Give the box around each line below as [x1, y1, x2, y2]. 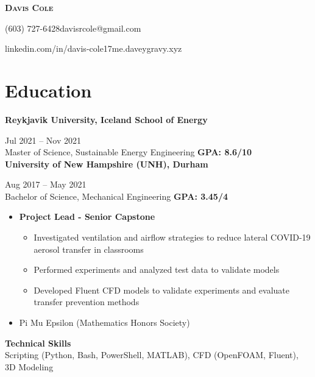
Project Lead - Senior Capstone [19, 210, 155, 223]
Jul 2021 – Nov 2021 [5, 133, 82, 146]
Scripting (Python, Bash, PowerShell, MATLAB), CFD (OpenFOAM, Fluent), [5, 348, 299, 361]
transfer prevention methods [34, 295, 140, 308]
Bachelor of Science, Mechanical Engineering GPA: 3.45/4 [5, 189, 228, 202]
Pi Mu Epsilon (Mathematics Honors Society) [19, 316, 190, 329]
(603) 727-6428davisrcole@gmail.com [5, 21, 141, 34]
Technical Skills [5, 336, 71, 349]
